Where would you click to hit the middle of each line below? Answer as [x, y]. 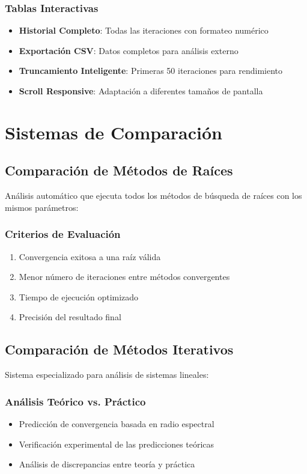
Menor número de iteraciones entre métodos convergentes [124, 277]
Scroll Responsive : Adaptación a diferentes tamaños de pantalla [141, 91]
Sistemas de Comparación [114, 132]
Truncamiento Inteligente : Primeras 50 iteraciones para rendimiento [151, 71]
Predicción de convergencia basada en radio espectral [117, 423]
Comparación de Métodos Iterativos [119, 349]
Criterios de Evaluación [63, 234]
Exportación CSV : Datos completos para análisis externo [129, 50]
